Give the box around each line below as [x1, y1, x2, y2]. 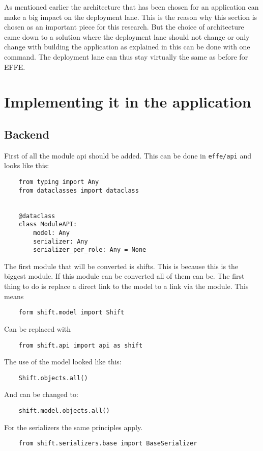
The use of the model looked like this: [4, 356, 122, 367]
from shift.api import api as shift [18, 341, 143, 349]
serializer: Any [33, 237, 88, 245]
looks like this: [4, 160, 49, 171]
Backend [4, 126, 49, 142]
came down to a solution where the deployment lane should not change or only [4, 31, 250, 42]
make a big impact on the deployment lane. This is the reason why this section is [4, 11, 257, 22]
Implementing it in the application [4, 91, 251, 112]
